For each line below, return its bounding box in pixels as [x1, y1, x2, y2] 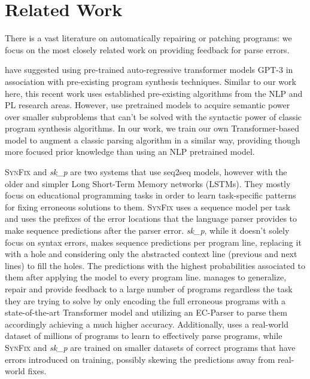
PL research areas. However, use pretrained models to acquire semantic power [5, 99, 290, 111]
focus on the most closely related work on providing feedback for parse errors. [5, 43, 290, 56]
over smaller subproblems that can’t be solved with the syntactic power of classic [5, 110, 302, 123]
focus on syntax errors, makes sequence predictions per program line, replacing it [5, 236, 302, 248]
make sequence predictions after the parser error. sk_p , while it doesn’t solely [5, 224, 290, 237]
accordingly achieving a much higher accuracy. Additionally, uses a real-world [5, 317, 289, 330]
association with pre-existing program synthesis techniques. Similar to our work [5, 75, 296, 87]
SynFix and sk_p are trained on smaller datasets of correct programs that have [5, 341, 296, 353]
